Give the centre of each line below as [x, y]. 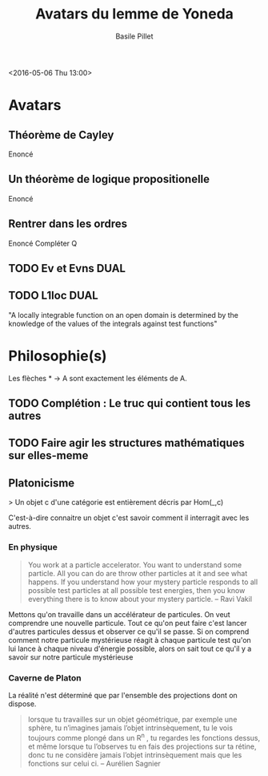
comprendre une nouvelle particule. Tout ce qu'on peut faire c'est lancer [128, 623]
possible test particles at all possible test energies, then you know [136, 590]
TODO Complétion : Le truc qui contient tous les [130, 403]
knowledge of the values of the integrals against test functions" [113, 323]
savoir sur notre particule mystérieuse [71, 657]
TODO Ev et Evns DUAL [67, 268]
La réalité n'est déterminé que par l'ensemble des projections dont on [123, 695]
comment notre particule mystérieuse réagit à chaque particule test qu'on [130, 640]
